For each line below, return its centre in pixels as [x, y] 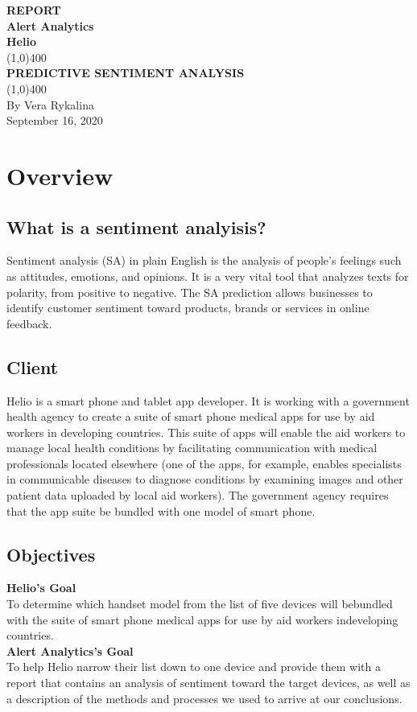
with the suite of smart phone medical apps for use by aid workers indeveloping [202, 619]
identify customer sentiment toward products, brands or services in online [188, 308]
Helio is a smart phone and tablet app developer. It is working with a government [208, 400]
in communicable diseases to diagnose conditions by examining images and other [205, 479]
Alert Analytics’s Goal [70, 650]
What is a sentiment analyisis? [136, 226]
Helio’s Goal [41, 588]
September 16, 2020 [55, 120]
